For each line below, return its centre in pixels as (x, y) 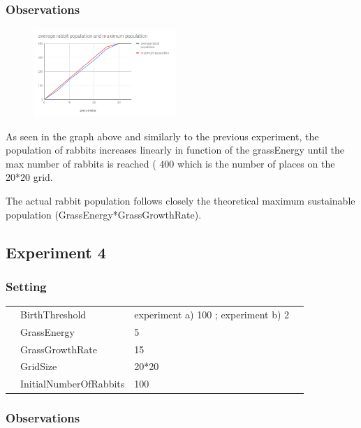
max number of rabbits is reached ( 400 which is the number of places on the (170, 163)
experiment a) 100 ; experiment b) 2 (212, 314)
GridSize (39, 366)
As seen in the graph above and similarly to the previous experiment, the (162, 136)
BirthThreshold (53, 314)
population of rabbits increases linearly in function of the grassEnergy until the (175, 150)
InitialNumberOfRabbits (73, 384)
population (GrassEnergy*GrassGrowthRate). (104, 214)
